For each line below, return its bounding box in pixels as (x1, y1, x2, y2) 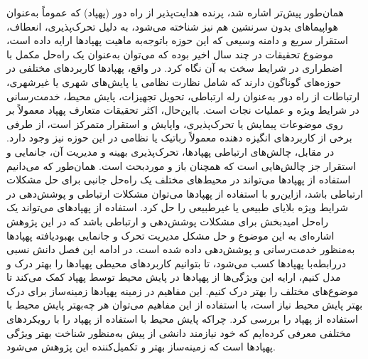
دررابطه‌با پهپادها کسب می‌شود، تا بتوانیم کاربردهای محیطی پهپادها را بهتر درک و (6, 255, 347, 270)
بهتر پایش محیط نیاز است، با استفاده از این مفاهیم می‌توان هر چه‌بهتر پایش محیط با (6, 297, 363, 312)
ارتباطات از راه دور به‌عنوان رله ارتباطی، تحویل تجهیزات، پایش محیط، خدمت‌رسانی (6, 88, 360, 103)
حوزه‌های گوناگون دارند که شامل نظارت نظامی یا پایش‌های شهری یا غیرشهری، (6, 74, 342, 89)
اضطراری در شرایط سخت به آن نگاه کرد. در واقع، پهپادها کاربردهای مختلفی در (6, 60, 342, 75)
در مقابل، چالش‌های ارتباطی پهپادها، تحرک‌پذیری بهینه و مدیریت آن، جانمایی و (6, 144, 335, 159)
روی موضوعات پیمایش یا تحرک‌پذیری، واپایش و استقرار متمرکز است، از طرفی (6, 116, 343, 131)
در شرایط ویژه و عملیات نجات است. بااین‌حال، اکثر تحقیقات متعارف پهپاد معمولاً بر (6, 102, 359, 117)
